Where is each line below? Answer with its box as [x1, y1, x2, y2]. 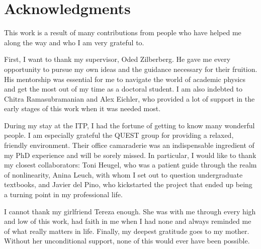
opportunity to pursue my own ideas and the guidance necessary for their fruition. [4, 63, 257, 74]
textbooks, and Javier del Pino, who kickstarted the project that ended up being [4, 179, 252, 190]
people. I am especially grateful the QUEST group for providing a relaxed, [4, 130, 234, 140]
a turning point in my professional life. [4, 189, 123, 200]
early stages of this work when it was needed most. [4, 103, 161, 114]
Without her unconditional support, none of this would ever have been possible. [4, 235, 250, 246]
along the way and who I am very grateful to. [4, 37, 144, 47]
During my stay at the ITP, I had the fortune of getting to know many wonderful [4, 120, 255, 130]
